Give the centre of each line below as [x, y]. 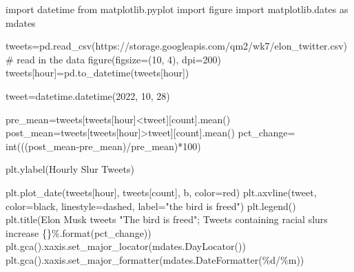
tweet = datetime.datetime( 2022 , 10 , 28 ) [88, 95]
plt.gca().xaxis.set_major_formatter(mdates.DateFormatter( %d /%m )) [155, 259]
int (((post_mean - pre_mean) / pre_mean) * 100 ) [103, 146]
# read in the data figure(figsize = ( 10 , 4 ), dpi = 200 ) [113, 59]
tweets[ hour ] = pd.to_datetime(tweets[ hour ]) [97, 73]
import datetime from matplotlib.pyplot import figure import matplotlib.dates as [177, 9]
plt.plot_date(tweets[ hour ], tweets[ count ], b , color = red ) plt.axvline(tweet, [161, 192]
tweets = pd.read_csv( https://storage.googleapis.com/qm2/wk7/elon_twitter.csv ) [177, 46]
